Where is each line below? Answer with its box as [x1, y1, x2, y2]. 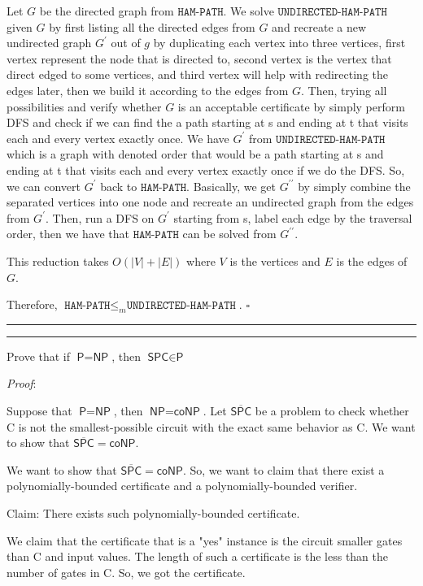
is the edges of [336, 252, 408, 269]
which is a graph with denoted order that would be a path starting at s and [7, 145, 384, 163]
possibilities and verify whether [7, 98, 162, 115]
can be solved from [182, 225, 277, 242]
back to [100, 177, 137, 194]
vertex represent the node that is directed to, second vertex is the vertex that [7, 50, 392, 67]
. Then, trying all [301, 81, 387, 98]
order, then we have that [7, 225, 129, 242]
